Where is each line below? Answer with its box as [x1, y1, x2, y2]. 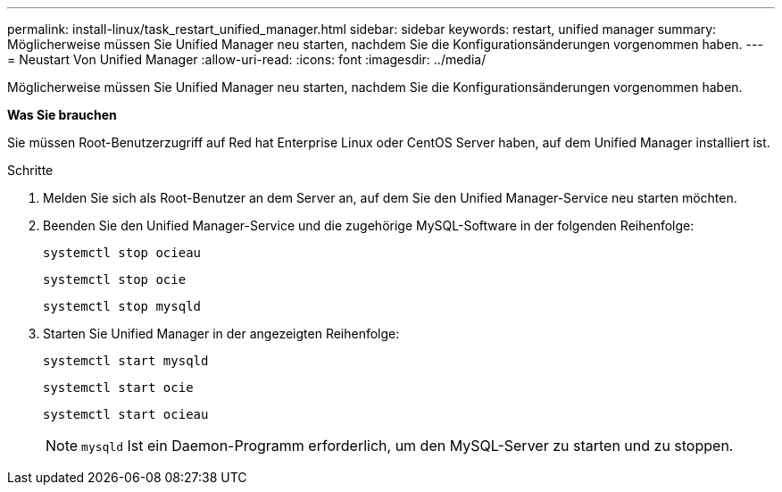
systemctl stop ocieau [43, 246, 202, 260]
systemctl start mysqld [43, 354, 209, 368]
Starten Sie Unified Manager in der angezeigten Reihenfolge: [43, 326, 400, 341]
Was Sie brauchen [7, 107, 117, 122]
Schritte [7, 163, 54, 178]
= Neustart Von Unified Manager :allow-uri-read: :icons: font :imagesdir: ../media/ [7, 52, 487, 67]
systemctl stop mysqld [43, 299, 202, 313]
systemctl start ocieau [43, 407, 209, 421]
